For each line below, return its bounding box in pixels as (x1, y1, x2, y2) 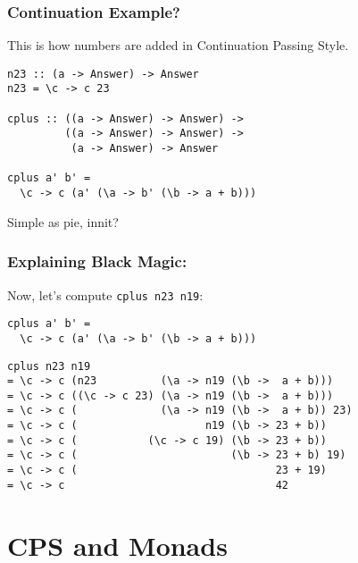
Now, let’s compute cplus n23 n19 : (7, 285, 204, 304)
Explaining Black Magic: (7, 250, 187, 273)
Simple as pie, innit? (7, 212, 119, 231)
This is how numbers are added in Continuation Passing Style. (7, 36, 349, 55)
